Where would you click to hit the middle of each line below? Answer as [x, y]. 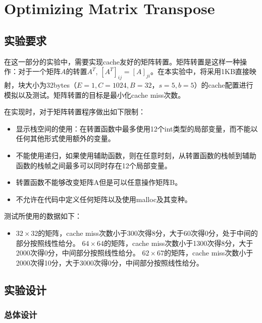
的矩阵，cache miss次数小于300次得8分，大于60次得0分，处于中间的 [148, 233]
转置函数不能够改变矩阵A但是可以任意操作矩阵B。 [99, 182]
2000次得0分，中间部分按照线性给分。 [78, 253]
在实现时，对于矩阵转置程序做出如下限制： [75, 112]
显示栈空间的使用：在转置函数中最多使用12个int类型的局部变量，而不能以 [137, 128]
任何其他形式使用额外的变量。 [65, 138]
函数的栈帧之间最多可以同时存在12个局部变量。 [94, 165]
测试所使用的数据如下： [43, 216]
